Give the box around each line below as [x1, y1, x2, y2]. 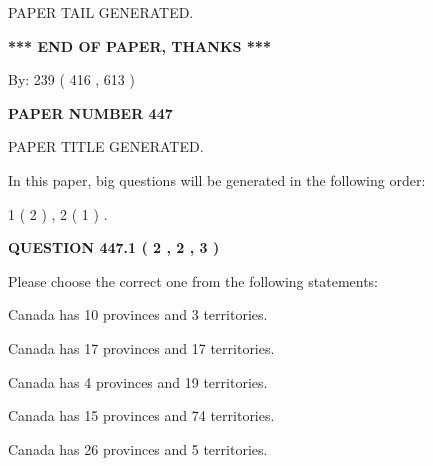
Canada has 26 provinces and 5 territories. [8, 438, 268, 459]
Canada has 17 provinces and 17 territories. [8, 337, 275, 358]
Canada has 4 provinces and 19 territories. [8, 371, 268, 392]
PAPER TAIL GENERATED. [8, 2, 194, 22]
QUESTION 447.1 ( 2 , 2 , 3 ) [8, 237, 220, 258]
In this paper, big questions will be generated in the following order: [8, 169, 426, 190]
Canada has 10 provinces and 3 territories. [8, 304, 268, 325]
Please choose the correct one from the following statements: [8, 270, 379, 291]
